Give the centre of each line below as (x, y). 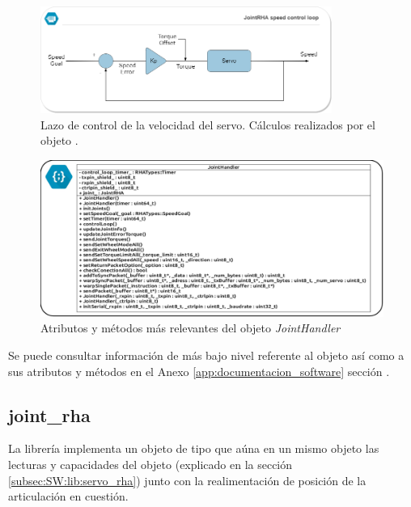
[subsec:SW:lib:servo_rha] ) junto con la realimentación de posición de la (187, 480)
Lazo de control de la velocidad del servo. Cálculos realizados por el (208, 124)
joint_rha (49, 414)
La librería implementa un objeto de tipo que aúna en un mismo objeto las (194, 448)
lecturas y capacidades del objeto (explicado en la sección (150, 464)
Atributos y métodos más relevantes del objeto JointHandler (191, 328)
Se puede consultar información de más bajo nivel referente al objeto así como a (206, 355)
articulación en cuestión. (68, 496)
